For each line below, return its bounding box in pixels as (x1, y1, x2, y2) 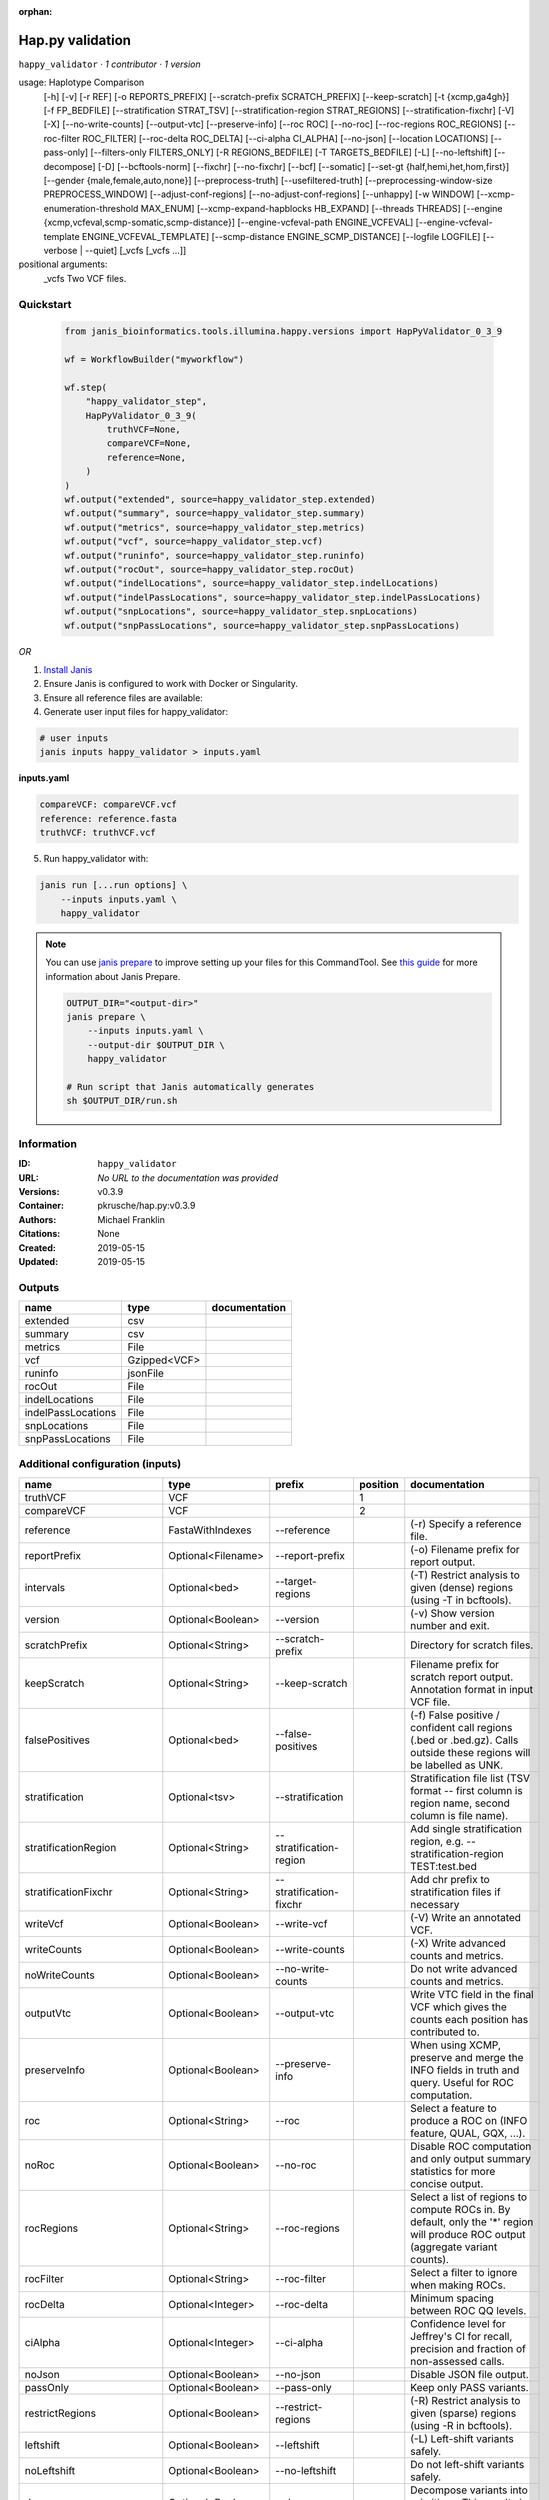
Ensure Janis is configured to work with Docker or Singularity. (43, 678, 299, 690)
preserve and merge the (410, 2050, 524, 2064)
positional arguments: (18, 258, 108, 270)
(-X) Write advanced (410, 1936, 507, 1950)
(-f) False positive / (410, 1708, 500, 1722)
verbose (43, 244, 78, 256)
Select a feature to (410, 2101, 497, 2115)
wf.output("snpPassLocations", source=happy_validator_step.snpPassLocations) (64, 620, 460, 631)
